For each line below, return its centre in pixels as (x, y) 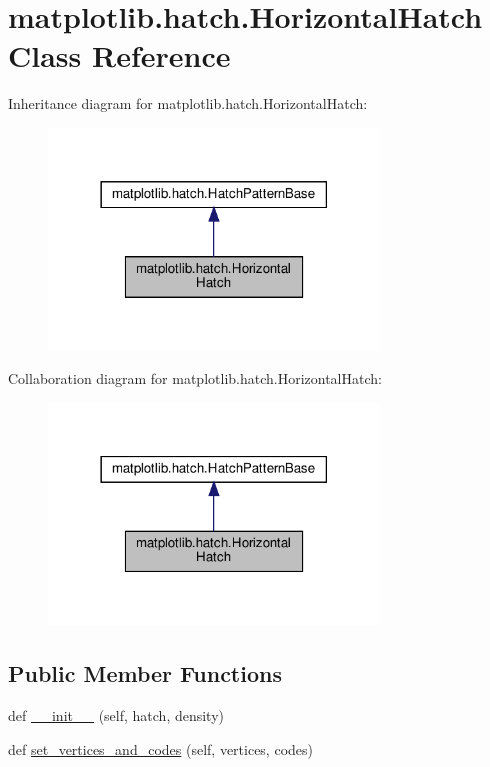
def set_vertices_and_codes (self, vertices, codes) (160, 748)
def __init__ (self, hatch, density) (116, 715)
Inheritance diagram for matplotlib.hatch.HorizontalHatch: (188, 103)
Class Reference (119, 55)
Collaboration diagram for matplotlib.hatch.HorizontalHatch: (195, 378)
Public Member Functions (145, 673)
